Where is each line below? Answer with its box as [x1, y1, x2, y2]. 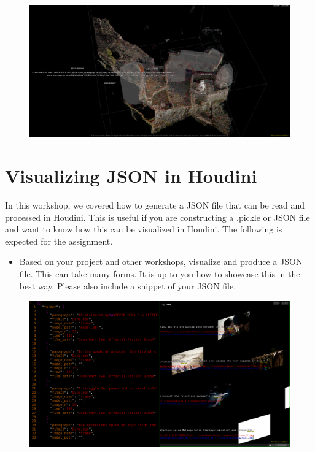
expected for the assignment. [5, 234, 113, 247]
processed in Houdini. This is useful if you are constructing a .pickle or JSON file [5, 210, 310, 223]
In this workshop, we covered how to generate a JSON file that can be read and [5, 199, 305, 212]
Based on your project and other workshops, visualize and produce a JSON [19, 255, 303, 268]
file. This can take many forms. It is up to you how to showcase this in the [19, 267, 300, 280]
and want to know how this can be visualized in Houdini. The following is [5, 223, 282, 236]
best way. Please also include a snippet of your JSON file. [19, 279, 236, 292]
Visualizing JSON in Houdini [5, 163, 257, 188]
